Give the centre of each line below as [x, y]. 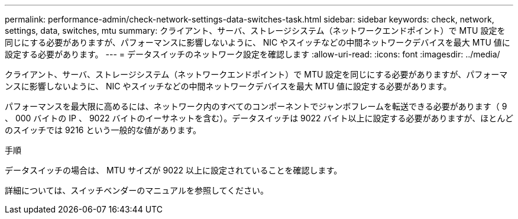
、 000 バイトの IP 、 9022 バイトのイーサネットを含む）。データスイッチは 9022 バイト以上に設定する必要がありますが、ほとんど [259, 118]
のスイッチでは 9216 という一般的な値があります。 [103, 130]
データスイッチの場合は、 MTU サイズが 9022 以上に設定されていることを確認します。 [174, 170]
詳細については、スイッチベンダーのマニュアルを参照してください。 [137, 190]
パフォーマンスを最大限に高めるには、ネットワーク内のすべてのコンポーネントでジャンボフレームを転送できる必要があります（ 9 [256, 106]
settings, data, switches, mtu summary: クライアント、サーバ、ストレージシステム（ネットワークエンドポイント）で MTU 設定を [255, 30]
